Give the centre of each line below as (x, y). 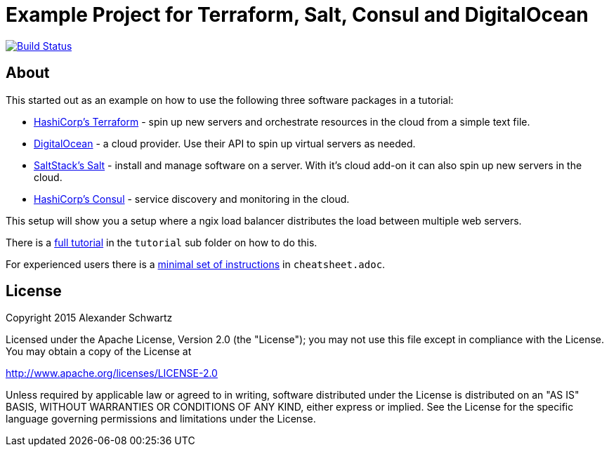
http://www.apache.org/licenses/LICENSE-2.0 (112, 373)
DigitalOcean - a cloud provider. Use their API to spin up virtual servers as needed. (225, 143)
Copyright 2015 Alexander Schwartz (89, 318)
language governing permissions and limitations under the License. (161, 419)
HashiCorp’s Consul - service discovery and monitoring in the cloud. (192, 199)
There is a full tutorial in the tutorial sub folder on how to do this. (162, 242)
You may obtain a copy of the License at (99, 352)
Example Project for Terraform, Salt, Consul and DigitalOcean (297, 15)
